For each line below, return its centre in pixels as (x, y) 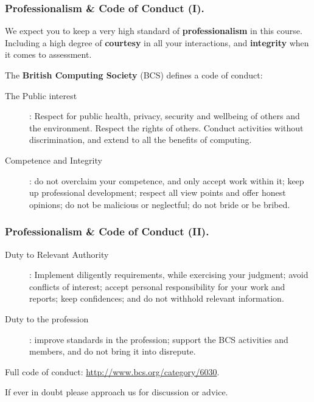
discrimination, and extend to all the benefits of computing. (141, 140)
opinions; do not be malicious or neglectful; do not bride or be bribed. (160, 204)
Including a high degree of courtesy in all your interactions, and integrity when (157, 42)
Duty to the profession (47, 318)
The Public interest (41, 95)
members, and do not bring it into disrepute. (113, 351)
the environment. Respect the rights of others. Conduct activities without (166, 127)
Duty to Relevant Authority (57, 254)
